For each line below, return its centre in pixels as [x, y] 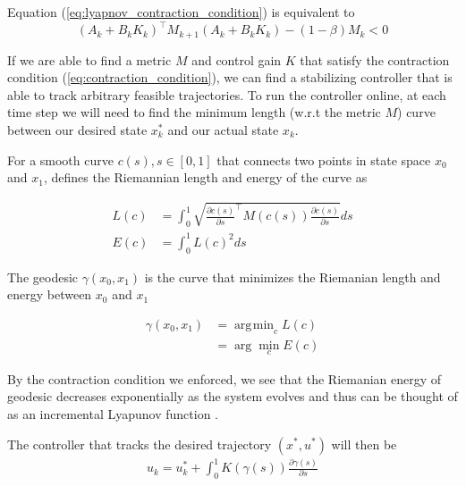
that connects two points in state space [324, 159]
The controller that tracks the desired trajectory [140, 444]
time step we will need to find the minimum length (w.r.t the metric [194, 112]
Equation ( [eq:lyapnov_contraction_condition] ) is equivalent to [181, 12]
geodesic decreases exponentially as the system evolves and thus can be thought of [233, 396]
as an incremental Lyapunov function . [113, 413]
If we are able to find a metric [89, 59]
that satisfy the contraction [375, 59]
